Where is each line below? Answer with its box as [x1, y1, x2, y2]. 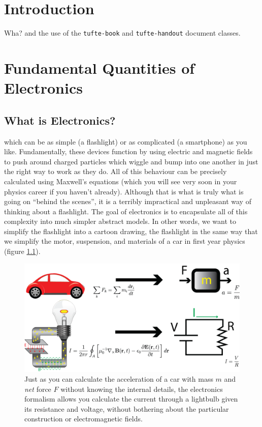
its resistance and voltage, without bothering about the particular [24, 403, 229, 414]
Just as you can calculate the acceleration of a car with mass [24, 374, 213, 384]
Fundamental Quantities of [4, 57, 195, 78]
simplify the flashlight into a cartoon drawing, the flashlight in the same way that [4, 225, 258, 236]
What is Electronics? [4, 112, 116, 128]
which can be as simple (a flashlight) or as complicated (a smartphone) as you [4, 136, 247, 147]
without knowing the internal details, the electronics [60, 383, 223, 394]
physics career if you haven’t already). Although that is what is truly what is [4, 186, 244, 196]
